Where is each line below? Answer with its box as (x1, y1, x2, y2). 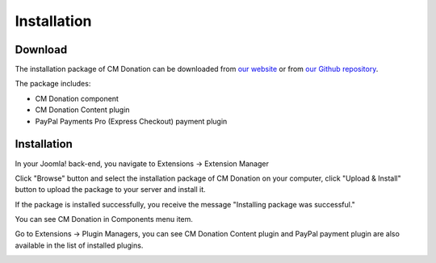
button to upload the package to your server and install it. (15, 185, 206, 194)
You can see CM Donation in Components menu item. (15, 215, 194, 224)
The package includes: (15, 79, 91, 89)
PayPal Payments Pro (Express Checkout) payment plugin (35, 116, 228, 126)
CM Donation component (35, 94, 119, 103)
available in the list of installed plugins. (15, 240, 144, 250)
